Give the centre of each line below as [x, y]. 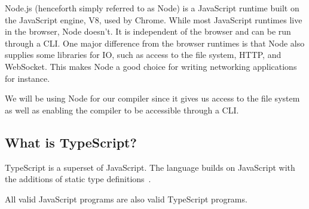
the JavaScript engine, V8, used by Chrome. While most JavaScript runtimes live [154, 19]
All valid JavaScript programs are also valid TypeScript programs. [126, 199]
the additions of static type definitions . [78, 179]
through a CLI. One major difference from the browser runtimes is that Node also [155, 43]
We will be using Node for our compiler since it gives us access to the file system [152, 98]
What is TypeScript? [71, 142]
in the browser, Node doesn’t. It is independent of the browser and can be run [148, 31]
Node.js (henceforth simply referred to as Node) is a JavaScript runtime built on [152, 8]
